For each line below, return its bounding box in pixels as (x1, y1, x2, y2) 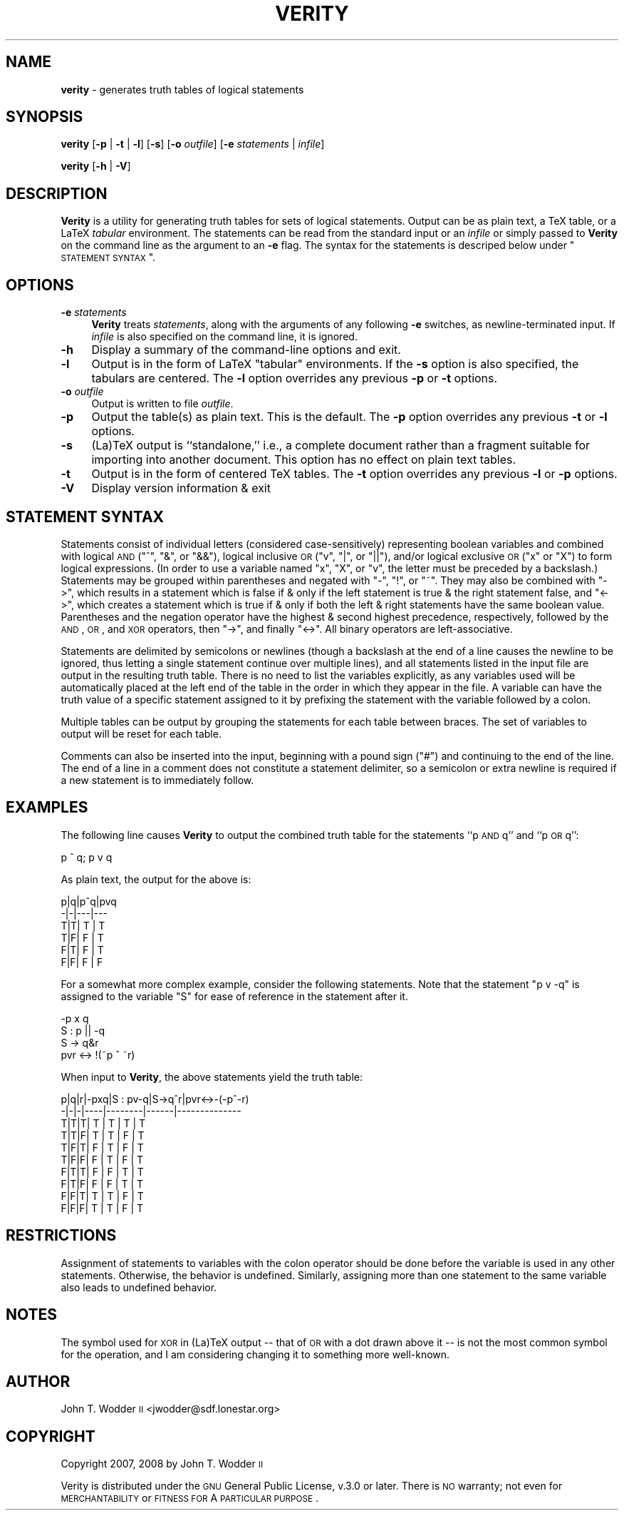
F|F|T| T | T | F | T (61, 1189, 144, 1202)
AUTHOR (6, 1372, 71, 1390)
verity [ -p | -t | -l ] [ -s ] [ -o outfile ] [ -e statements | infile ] (61, 138, 325, 151)
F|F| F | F (61, 955, 103, 968)
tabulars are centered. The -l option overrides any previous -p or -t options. (91, 371, 498, 386)
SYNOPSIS (6, 108, 83, 126)
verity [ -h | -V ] (61, 160, 131, 173)
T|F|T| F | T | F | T (61, 1141, 144, 1154)
